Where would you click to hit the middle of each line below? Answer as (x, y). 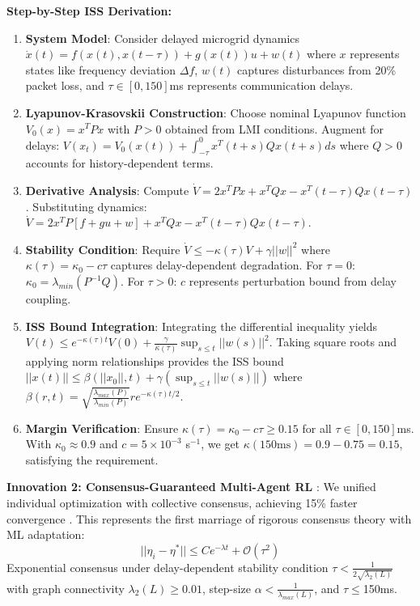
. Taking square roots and (333, 342)
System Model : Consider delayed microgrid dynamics (163, 38)
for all (317, 428)
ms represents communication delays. (261, 85)
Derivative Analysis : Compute (107, 191)
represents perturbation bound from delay (293, 281)
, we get (221, 444)
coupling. (48, 299)
